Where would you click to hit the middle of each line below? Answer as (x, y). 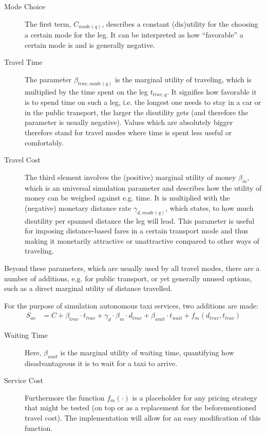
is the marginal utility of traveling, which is (183, 79)
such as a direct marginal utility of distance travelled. (88, 288)
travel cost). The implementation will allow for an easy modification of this (143, 417)
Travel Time (23, 62)
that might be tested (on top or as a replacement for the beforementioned (141, 407)
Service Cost (24, 380)
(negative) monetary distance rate (78, 207)
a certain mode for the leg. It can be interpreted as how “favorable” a (134, 35)
